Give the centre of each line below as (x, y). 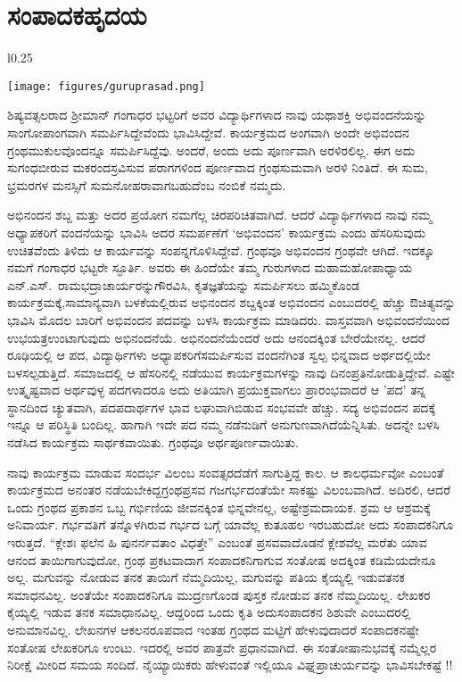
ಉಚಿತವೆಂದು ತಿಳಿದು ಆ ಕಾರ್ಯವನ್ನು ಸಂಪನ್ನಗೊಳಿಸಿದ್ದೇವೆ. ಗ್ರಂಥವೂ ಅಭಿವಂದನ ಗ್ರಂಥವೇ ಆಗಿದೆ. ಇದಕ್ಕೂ (221, 250)
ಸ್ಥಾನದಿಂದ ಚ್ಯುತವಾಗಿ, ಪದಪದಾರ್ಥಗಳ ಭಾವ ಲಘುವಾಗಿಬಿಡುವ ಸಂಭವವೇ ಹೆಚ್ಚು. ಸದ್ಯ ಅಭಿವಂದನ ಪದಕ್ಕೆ (222, 407)
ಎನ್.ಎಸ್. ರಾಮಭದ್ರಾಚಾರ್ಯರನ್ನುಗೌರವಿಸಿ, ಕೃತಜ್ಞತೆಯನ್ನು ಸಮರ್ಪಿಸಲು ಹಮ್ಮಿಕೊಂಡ (183, 284)
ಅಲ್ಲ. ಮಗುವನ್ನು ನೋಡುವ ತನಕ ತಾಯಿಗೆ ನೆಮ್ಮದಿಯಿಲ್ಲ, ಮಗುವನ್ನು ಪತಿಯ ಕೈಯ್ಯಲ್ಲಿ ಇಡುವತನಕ (206, 577)
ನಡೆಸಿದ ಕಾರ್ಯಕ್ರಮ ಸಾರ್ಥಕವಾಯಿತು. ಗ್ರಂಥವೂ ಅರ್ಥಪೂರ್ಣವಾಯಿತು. (153, 442)
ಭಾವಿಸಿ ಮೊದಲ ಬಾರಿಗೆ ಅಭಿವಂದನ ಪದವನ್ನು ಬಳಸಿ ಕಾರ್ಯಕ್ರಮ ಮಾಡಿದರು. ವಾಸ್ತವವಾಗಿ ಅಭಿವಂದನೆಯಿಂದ (229, 319)
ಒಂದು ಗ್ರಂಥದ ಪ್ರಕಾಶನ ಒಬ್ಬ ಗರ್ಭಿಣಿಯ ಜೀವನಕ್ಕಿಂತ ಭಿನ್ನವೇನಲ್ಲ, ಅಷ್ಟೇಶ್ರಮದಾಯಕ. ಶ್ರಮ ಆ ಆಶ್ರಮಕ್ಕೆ (219, 507)
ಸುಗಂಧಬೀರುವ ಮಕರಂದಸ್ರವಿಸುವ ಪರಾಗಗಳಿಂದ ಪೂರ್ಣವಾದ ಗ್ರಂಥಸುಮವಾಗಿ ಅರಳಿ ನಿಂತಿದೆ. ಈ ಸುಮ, (218, 167)
